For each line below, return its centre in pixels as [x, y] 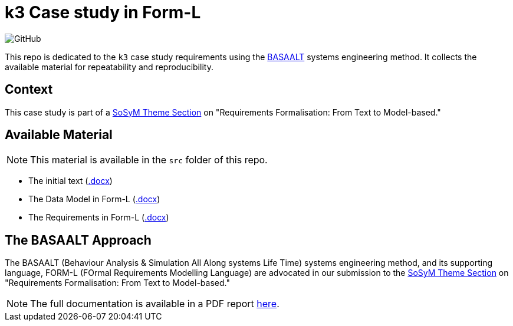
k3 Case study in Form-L [103, 12]
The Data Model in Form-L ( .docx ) [94, 199]
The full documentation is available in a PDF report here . [155, 304]
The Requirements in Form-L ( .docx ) [99, 218]
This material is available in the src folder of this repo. [149, 160]
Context [29, 90]
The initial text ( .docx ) [70, 181]
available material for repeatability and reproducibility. [109, 67]
